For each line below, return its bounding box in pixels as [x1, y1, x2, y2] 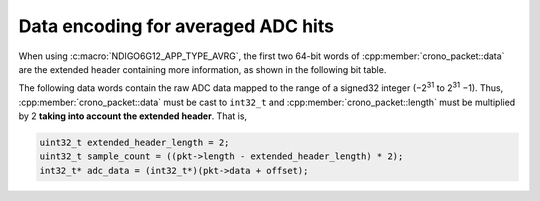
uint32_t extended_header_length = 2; [39, 137, 230, 149]
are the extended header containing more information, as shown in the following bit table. [18, 63, 387, 75]
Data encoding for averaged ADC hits [18, 15, 335, 37]
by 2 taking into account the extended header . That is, [18, 110, 248, 122]
